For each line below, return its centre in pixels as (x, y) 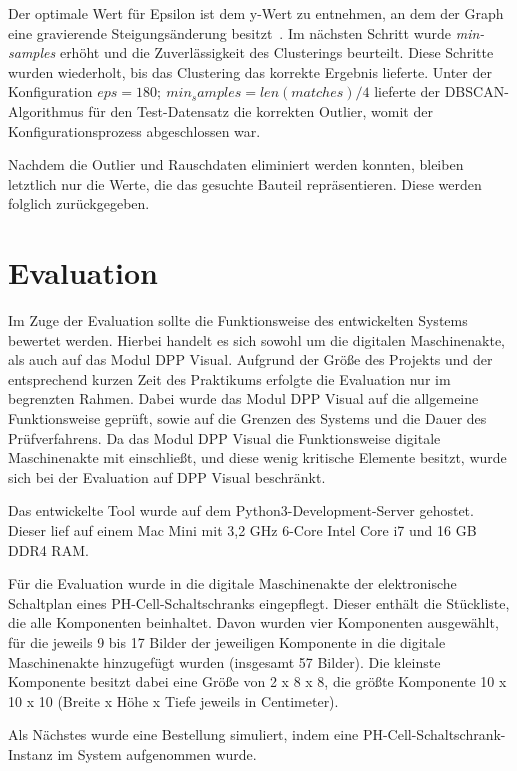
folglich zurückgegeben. (79, 203)
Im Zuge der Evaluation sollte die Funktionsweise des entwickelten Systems (238, 320)
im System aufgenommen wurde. (157, 753)
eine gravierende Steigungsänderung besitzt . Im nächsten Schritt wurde (230, 32)
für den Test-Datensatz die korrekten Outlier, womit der (260, 110)
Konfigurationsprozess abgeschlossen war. (134, 130)
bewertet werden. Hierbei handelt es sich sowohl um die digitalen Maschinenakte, (257, 339)
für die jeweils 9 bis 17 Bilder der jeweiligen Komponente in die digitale (227, 641)
